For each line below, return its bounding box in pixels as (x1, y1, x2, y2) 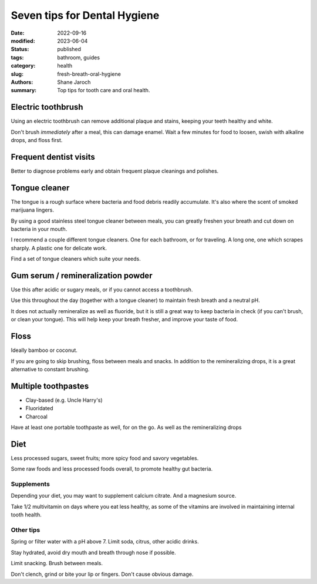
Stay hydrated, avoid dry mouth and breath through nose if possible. (11, 549, 176, 556)
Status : (11, 46, 29, 53)
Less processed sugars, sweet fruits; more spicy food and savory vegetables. (11, 454, 199, 461)
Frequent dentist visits (11, 152, 95, 162)
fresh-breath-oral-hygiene (57, 71, 122, 78)
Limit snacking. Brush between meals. (11, 560, 103, 567)
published (57, 46, 82, 53)
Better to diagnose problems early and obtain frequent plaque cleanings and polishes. (11, 167, 219, 174)
